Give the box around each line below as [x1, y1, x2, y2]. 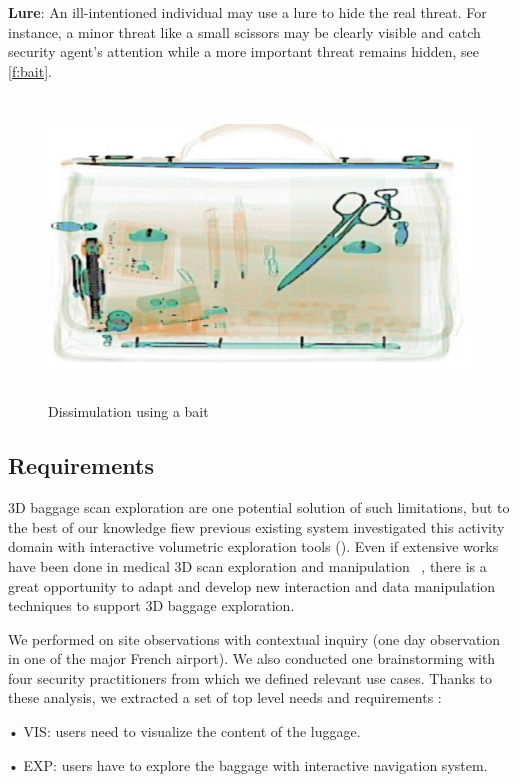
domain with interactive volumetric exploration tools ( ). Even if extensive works [8, 536, 499, 557]
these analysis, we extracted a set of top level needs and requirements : [8, 687, 442, 708]
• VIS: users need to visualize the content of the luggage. [8, 721, 361, 742]
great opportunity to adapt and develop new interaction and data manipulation [8, 575, 496, 596]
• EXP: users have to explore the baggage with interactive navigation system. [8, 754, 488, 775]
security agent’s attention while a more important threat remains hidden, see [8, 41, 480, 62]
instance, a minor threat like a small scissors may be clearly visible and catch [8, 21, 481, 42]
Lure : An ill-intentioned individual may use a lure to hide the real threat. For [8, 2, 487, 22]
